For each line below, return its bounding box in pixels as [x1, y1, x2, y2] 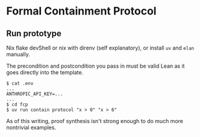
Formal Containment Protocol [6, 4, 157, 18]
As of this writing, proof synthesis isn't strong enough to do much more [6, 118, 184, 124]
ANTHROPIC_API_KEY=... [6, 91, 63, 97]
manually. [6, 51, 30, 58]
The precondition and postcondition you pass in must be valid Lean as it [6, 62, 185, 69]
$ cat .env [6, 80, 34, 86]
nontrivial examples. [6, 124, 56, 131]
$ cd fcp [6, 101, 28, 107]
